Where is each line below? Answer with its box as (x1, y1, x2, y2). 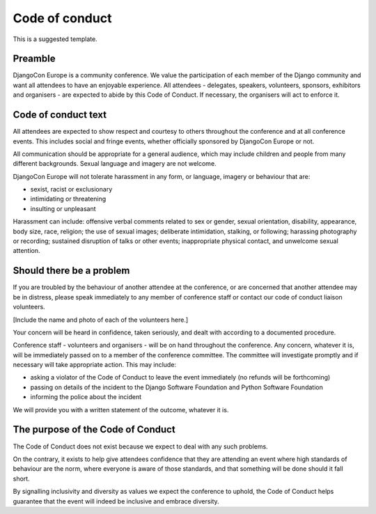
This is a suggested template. (13, 35, 97, 43)
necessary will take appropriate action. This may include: (13, 361, 177, 369)
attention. (13, 247, 40, 255)
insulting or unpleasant (30, 204, 97, 212)
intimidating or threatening (30, 195, 107, 203)
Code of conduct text (13, 109, 107, 121)
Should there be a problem (13, 265, 130, 277)
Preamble (13, 53, 56, 65)
